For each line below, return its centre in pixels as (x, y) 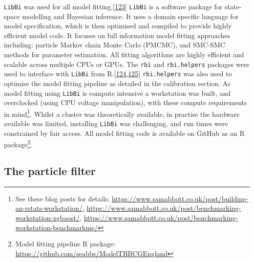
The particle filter (50, 170)
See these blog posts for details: (63, 198)
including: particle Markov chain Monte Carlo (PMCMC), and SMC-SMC (115, 45)
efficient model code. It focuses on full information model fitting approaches (117, 35)
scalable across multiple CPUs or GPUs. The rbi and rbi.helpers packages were (127, 64)
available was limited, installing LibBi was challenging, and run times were (116, 123)
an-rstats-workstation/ (49, 208)
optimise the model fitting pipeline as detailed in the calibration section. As (117, 83)
